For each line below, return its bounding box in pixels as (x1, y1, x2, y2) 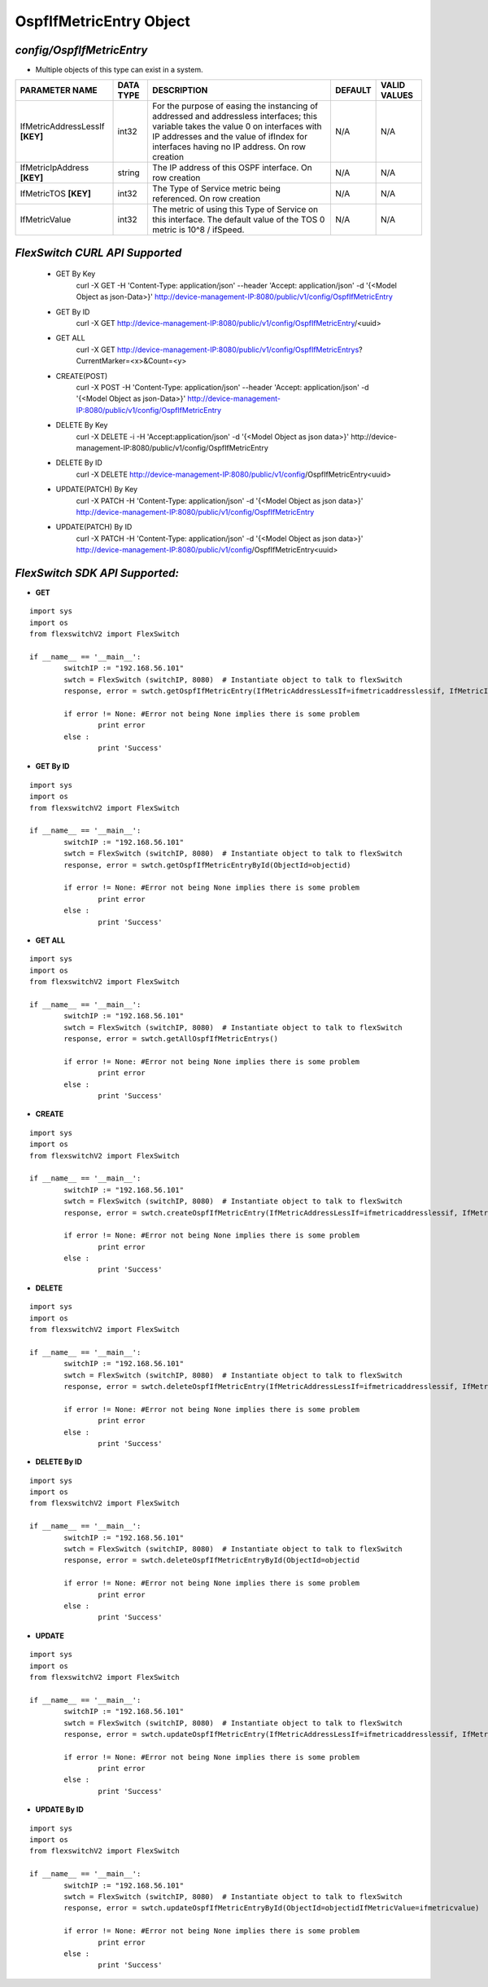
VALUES (381, 90, 414, 101)
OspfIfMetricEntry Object (15, 12, 190, 30)
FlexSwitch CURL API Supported (15, 245, 182, 260)
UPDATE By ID (35, 1805, 85, 1814)
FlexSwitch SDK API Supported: (15, 566, 179, 580)
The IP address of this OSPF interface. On (151, 162, 312, 174)
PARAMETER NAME (20, 85, 98, 96)
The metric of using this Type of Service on (151, 204, 319, 215)
